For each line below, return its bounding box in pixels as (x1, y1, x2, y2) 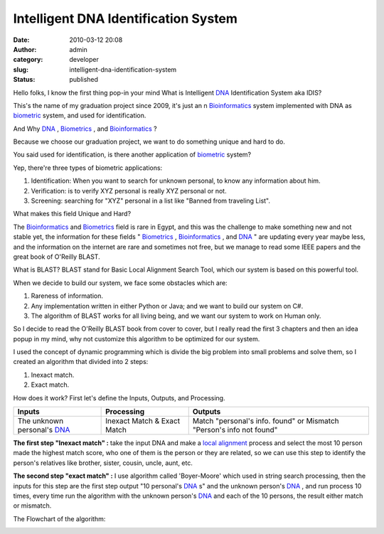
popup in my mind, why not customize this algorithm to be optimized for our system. (13, 334, 260, 343)
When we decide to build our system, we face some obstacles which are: (13, 278, 228, 287)
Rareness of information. (31, 292, 103, 300)
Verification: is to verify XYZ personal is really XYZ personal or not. (31, 186, 227, 195)
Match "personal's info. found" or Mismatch (192, 416, 339, 426)
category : (13, 55, 43, 64)
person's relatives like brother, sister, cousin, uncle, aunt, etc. (13, 459, 193, 467)
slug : (13, 65, 28, 74)
